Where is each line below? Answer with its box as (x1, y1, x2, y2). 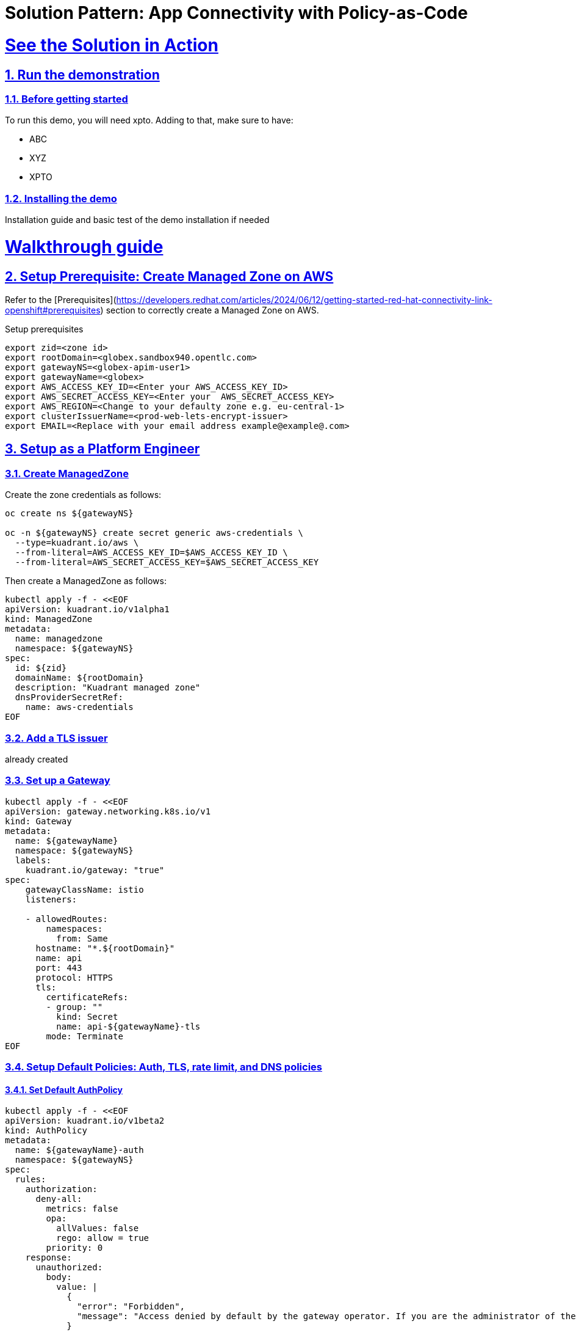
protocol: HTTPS (35, 972, 113, 983)
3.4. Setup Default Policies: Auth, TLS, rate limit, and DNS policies (5, 1061, 323, 1074)
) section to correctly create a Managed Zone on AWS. (100, 304, 319, 315)
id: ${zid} (15, 663, 67, 673)
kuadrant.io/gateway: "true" (25, 865, 165, 875)
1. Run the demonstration (5, 67, 160, 82)
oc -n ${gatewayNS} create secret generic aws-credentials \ (5, 528, 303, 538)
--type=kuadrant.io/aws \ (15, 538, 139, 548)
